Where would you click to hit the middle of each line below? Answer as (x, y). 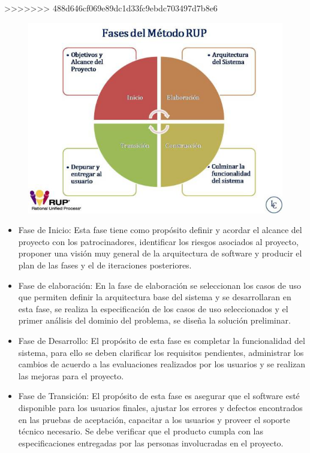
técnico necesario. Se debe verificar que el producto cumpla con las (141, 431)
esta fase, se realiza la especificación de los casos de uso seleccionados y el (153, 308)
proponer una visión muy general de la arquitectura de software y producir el (160, 253)
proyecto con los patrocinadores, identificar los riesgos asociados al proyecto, (158, 241)
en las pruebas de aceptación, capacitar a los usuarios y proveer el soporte (154, 419)
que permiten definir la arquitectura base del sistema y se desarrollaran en (155, 297)
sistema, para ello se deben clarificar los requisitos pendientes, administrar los (161, 352)
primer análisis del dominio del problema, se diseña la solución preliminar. (154, 320)
